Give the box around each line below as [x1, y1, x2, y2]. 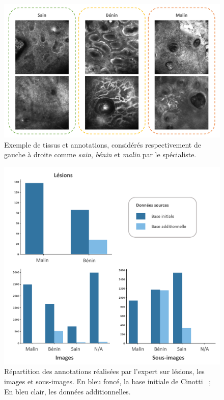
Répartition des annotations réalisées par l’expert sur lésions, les [4, 366, 205, 377]
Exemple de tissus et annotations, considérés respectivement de [4, 139, 201, 150]
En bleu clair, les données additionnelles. [4, 386, 131, 396]
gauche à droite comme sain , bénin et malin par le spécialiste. [4, 149, 197, 160]
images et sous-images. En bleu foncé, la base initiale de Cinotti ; [4, 376, 211, 387]
